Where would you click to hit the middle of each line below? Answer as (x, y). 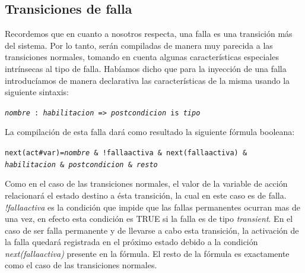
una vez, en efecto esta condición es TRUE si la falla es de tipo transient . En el (149, 219)
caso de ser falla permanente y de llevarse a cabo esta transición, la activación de (152, 230)
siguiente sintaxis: (37, 92)
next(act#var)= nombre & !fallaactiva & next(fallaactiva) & (126, 153)
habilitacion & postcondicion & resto (81, 164)
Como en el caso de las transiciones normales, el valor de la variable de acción (146, 183)
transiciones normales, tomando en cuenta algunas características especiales (142, 57)
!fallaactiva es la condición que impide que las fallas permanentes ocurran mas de (152, 207)
